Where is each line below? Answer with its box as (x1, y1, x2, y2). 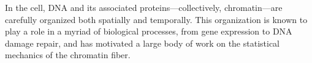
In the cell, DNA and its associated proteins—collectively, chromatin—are (5, 1, 283, 13)
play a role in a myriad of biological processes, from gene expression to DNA (5, 25, 292, 38)
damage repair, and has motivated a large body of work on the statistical (5, 36, 280, 49)
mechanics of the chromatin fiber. (5, 48, 131, 61)
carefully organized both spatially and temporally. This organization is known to (5, 13, 308, 25)
